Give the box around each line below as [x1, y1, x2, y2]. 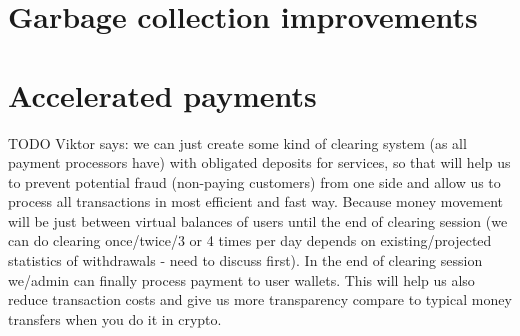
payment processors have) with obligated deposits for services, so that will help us [8, 152, 511, 173]
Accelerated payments [8, 74, 317, 115]
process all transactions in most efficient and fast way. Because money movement [8, 191, 503, 212]
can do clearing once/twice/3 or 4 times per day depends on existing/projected [8, 230, 492, 251]
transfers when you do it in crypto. [8, 308, 222, 329]
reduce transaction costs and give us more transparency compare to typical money [8, 289, 512, 310]
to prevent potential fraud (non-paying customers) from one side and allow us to [8, 171, 501, 192]
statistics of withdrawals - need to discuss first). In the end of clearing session [8, 250, 483, 271]
